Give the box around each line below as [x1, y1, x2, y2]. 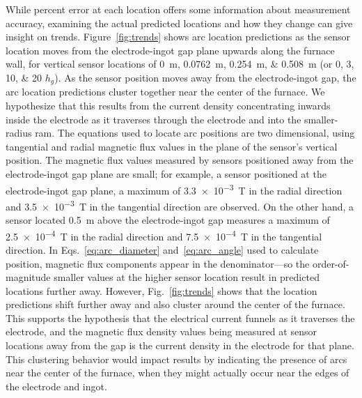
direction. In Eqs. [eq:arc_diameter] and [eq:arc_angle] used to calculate [6, 242, 319, 257]
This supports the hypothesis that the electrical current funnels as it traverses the [6, 310, 355, 325]
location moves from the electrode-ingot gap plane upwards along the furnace [6, 43, 335, 57]
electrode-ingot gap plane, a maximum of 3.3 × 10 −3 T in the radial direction [6, 181, 343, 197]
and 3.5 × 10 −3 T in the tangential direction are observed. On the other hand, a [6, 197, 354, 213]
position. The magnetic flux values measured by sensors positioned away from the [6, 153, 354, 167]
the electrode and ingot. [6, 378, 107, 393]
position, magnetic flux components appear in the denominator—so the [6, 256, 310, 270]
